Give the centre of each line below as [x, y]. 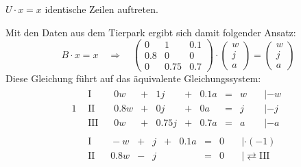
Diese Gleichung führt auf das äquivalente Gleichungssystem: [133, 78]
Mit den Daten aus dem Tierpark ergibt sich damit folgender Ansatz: [151, 32]
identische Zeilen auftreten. [101, 9]
